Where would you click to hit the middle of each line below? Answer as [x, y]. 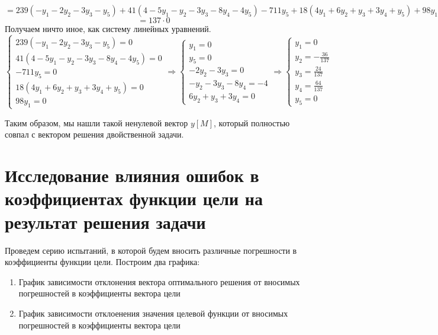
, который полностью [252, 122]
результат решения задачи [105, 221]
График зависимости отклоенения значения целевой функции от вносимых [153, 313]
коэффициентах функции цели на [134, 198]
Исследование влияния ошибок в [132, 175]
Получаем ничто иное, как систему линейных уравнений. [108, 28]
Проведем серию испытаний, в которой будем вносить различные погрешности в [151, 250]
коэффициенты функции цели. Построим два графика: [102, 262]
